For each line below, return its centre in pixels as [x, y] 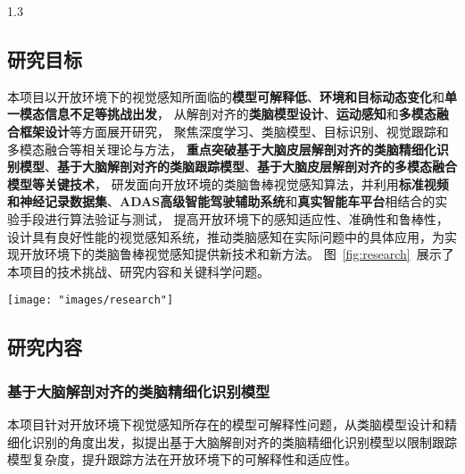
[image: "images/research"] [91, 300]
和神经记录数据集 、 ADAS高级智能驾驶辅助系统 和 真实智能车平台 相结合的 [221, 201]
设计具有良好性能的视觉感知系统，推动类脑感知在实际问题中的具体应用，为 [226, 236]
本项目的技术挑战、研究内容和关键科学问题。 [138, 271]
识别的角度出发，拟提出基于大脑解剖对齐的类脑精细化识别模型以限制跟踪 [244, 441]
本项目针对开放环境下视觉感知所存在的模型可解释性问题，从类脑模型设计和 [226, 424]
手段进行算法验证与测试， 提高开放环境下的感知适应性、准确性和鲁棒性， [234, 218]
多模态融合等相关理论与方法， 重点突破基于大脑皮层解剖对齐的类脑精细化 [222, 149]
